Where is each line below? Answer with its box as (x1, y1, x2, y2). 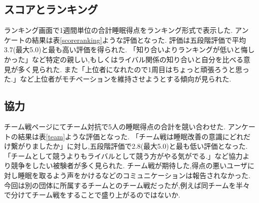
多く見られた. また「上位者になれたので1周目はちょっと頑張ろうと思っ (17, 64, 250, 74)
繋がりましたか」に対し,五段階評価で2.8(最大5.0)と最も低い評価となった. (10, 141, 248, 151)
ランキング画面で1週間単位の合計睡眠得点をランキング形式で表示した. (4, 25, 233, 35)
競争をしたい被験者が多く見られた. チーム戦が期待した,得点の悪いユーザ (10, 160, 248, 171)
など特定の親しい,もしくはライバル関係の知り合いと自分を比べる (31, 54, 244, 64)
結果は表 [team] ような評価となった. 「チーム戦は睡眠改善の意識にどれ (17, 131, 244, 141)
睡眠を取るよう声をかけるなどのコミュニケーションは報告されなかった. (17, 170, 251, 180)
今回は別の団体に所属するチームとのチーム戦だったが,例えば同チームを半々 (4, 180, 250, 190)
